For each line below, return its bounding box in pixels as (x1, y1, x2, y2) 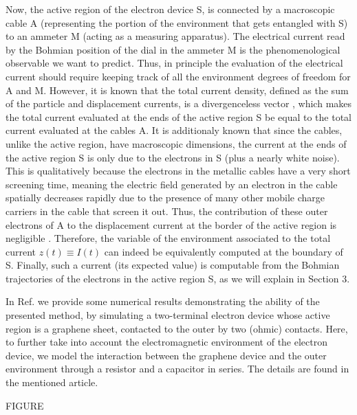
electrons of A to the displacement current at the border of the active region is (6, 217, 337, 232)
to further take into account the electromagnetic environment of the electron (6, 335, 328, 349)
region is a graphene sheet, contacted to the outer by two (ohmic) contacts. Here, (6, 321, 348, 335)
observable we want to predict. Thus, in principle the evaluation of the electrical (6, 56, 343, 70)
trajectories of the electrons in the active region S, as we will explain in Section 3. (6, 271, 350, 285)
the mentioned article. (6, 375, 98, 390)
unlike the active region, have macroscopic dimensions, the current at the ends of (6, 136, 347, 150)
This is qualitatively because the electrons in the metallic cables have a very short (6, 164, 351, 178)
